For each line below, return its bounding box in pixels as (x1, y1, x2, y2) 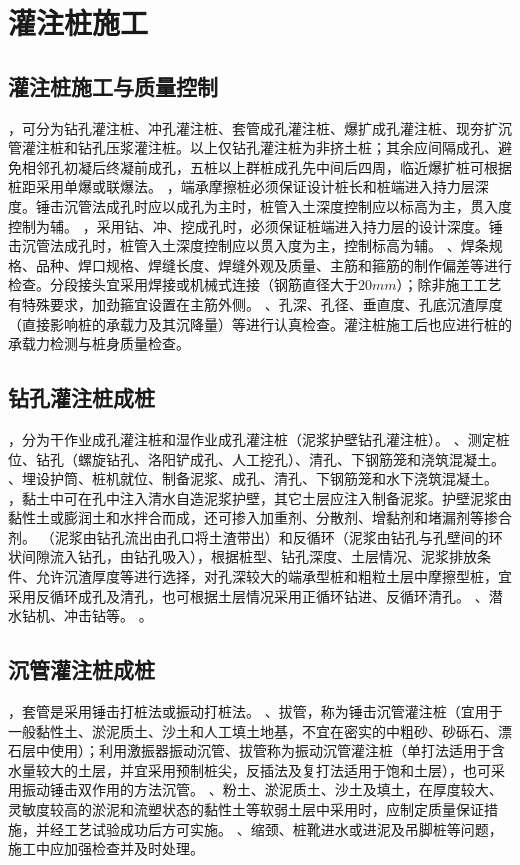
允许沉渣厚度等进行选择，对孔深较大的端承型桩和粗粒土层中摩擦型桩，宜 (35, 566, 512, 587)
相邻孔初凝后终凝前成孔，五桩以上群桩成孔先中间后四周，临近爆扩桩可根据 (21, 156, 512, 177)
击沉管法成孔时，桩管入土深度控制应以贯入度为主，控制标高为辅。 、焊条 (8, 235, 489, 256)
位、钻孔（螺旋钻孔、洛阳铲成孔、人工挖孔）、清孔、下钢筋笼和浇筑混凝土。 (8, 448, 505, 469)
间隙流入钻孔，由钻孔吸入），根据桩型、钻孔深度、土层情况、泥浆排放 (21, 546, 477, 567)
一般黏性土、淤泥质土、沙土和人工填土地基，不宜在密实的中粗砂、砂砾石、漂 (8, 720, 512, 741)
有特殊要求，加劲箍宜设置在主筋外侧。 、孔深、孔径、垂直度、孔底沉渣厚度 (8, 293, 503, 314)
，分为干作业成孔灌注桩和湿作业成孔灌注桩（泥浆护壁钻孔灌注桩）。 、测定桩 (8, 428, 510, 449)
